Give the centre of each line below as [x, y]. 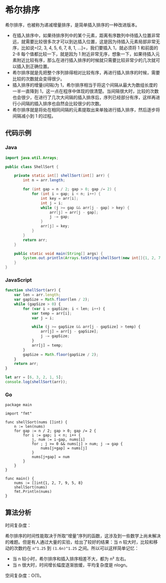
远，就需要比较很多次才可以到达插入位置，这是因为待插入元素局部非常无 [86, 41]
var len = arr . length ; [37, 295]
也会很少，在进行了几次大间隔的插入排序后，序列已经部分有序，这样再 [84, 97]
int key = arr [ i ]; [59, 198]
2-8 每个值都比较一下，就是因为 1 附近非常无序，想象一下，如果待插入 [84, 54]
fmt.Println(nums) [33, 492]
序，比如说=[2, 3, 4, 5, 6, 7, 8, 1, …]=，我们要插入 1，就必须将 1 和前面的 [85, 48]
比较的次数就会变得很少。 [38, 79]
